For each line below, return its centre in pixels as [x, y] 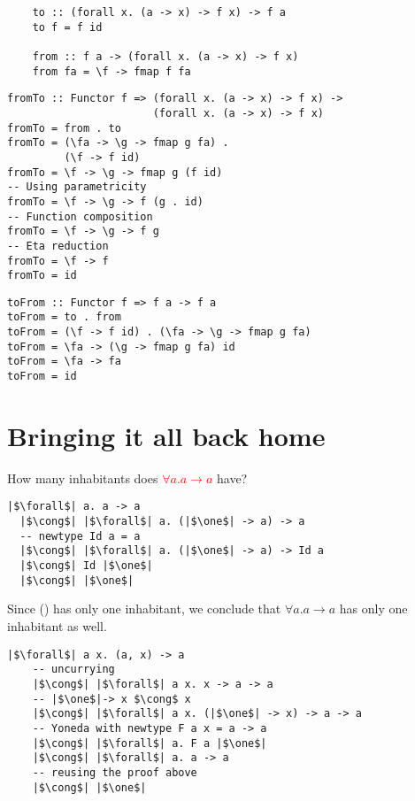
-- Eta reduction [58, 246]
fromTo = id [42, 276]
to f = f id [67, 27]
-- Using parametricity [77, 187]
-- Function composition [80, 216]
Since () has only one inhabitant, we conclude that [144, 608]
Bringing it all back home [166, 435]
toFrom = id [42, 377]
